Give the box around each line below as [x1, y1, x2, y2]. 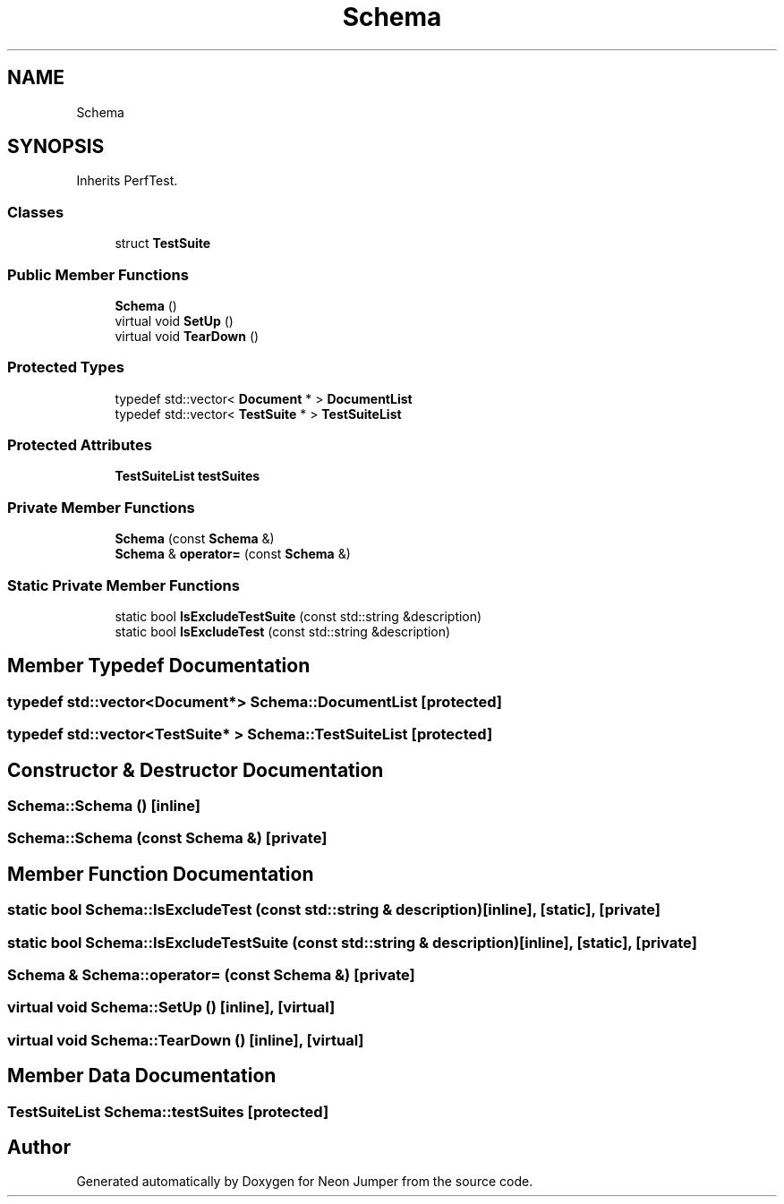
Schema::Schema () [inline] [7, 797, 200, 815]
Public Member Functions [7, 265, 189, 284]
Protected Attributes [7, 436, 152, 455]
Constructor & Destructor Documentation [7, 758, 384, 781]
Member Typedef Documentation [7, 654, 311, 678]
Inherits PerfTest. [76, 173, 178, 189]
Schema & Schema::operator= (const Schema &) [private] [7, 965, 415, 984]
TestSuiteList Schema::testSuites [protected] [7, 1102, 329, 1121]
